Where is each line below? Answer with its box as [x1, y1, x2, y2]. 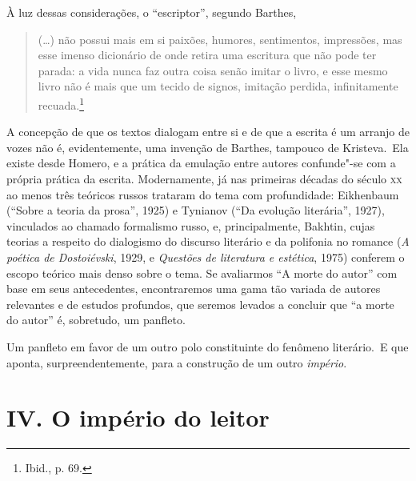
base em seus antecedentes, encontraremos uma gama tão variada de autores [6, 280, 381, 297]
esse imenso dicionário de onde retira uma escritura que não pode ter [38, 46, 377, 63]
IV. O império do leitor [6, 401, 270, 434]
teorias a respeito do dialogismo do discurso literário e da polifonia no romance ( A [6, 233, 410, 250]
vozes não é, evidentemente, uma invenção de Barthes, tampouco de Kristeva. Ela [6, 138, 409, 155]
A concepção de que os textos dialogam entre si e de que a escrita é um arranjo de [6, 123, 410, 140]
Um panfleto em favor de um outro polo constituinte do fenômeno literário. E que [6, 338, 409, 355]
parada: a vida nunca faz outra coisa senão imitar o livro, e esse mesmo [38, 62, 388, 78]
